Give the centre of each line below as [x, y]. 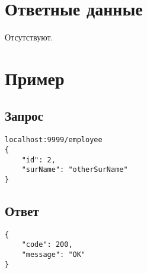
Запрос [24, 116]
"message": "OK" [54, 255]
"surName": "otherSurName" [75, 170]
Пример [35, 78]
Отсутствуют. [29, 37]
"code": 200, [47, 245]
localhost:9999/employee [54, 140]
